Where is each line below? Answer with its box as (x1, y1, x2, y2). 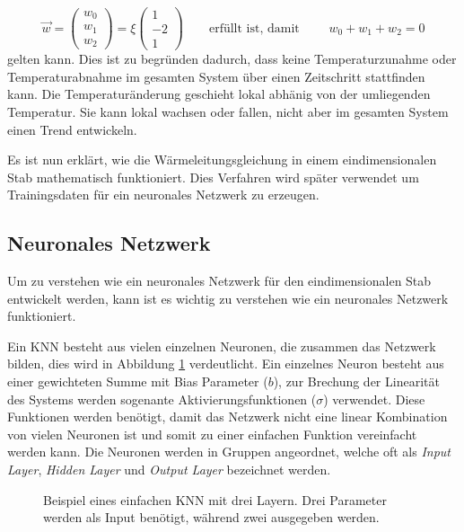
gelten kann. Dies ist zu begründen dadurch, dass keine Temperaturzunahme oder (7, 49, 457, 68)
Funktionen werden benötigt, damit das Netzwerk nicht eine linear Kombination (7, 407, 448, 426)
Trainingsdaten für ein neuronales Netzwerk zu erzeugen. (7, 185, 320, 204)
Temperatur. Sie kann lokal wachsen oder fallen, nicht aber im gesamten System (7, 102, 449, 120)
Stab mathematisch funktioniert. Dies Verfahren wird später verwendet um (7, 167, 419, 186)
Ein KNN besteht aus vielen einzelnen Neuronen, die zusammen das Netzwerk (7, 336, 436, 355)
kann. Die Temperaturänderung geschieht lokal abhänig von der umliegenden (7, 84, 431, 103)
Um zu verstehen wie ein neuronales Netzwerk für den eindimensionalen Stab (7, 271, 432, 290)
